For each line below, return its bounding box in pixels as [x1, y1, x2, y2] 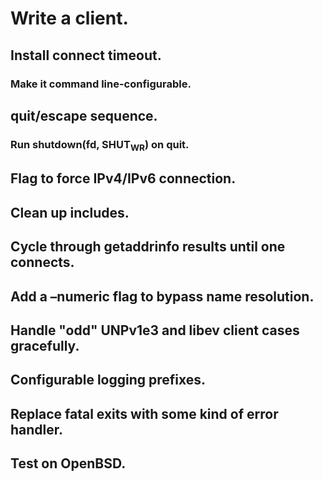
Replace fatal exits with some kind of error [10, 405, 279, 422]
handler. [10, 421, 64, 438]
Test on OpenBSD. [10, 455, 127, 472]
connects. [10, 254, 75, 271]
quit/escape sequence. [10, 107, 158, 124]
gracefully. [10, 338, 80, 355]
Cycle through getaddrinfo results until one [10, 238, 286, 256]
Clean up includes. [10, 204, 130, 221]
